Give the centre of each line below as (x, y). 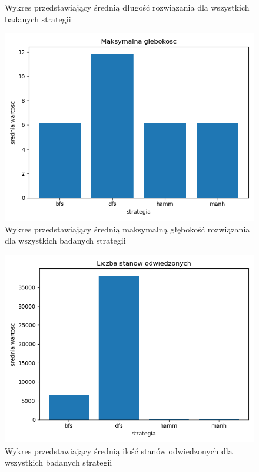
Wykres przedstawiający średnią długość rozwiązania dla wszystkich (127, 7)
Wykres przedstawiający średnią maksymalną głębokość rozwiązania (127, 229)
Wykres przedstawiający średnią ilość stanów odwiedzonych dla (119, 450)
